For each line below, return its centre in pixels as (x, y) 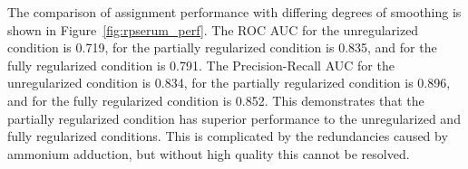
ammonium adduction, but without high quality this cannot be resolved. (209, 153)
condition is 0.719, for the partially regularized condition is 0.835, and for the (222, 47)
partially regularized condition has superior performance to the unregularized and (234, 118)
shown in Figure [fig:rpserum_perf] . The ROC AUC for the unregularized (213, 29)
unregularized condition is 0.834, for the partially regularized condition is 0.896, (229, 83)
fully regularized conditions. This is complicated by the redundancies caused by (228, 136)
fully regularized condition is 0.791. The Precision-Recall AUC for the (201, 65)
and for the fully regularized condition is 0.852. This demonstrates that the (216, 100)
